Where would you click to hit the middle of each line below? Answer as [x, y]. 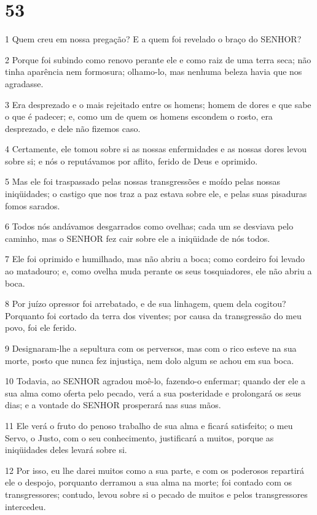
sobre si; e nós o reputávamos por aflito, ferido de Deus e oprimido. [131, 161]
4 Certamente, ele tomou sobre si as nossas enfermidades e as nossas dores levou [156, 149]
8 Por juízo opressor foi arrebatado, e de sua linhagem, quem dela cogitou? [146, 304]
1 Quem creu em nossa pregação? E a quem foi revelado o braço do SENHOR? [153, 39]
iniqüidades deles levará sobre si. [66, 450]
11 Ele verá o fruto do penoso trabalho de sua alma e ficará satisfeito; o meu [149, 425]
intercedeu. [25, 506]
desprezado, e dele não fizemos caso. [73, 128]
